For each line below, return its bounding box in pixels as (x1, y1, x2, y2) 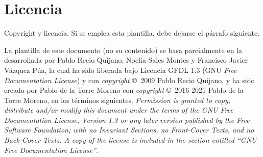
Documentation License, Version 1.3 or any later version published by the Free (4, 114, 250, 125)
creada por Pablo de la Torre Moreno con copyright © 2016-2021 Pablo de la (4, 85, 244, 95)
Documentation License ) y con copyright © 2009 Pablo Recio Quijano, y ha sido (4, 74, 255, 85)
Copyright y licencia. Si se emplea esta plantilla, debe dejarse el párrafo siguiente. (4, 28, 260, 38)
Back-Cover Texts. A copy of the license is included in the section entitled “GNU (4, 135, 257, 145)
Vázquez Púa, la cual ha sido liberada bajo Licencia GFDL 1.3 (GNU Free (4, 64, 237, 75)
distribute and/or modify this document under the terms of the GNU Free (4, 104, 233, 115)
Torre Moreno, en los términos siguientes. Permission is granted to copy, (4, 94, 231, 105)
